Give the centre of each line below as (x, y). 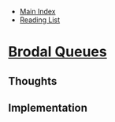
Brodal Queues (58, 52)
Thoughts (33, 81)
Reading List (40, 20)
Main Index (37, 11)
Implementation (48, 107)
